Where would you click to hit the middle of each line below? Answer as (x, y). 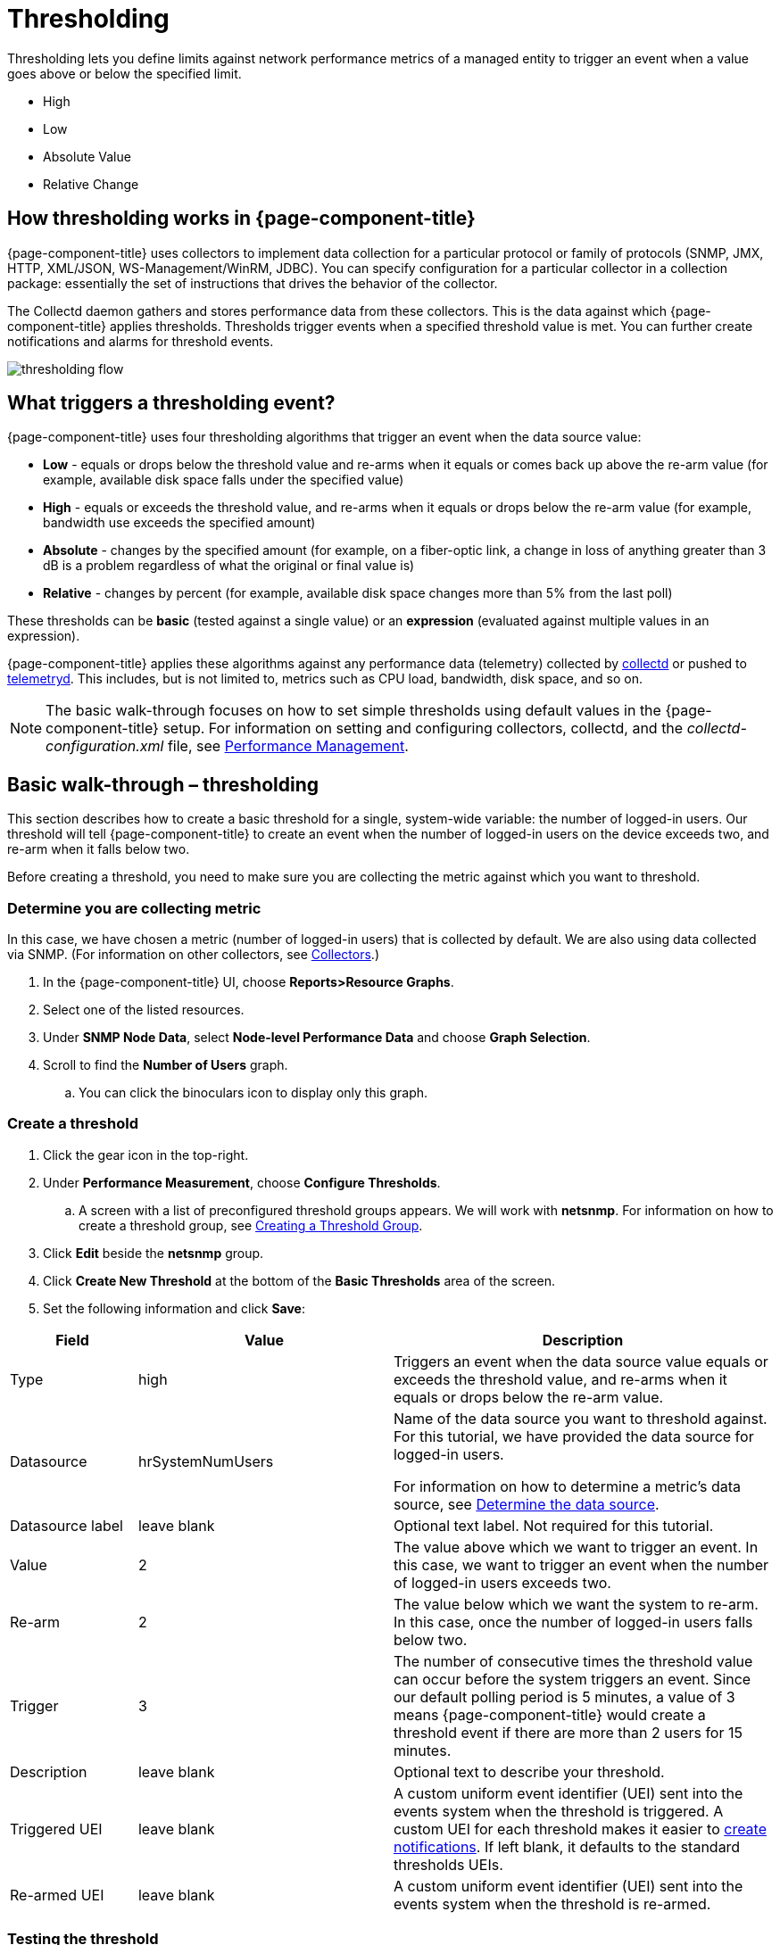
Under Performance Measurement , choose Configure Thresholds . (242, 1182)
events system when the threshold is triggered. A (558, 1811)
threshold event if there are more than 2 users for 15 (568, 1732)
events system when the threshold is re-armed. (552, 1904)
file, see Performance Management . (288, 746)
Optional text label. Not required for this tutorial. (553, 1525)
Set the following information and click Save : (174, 1308)
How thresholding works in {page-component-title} (241, 219)
